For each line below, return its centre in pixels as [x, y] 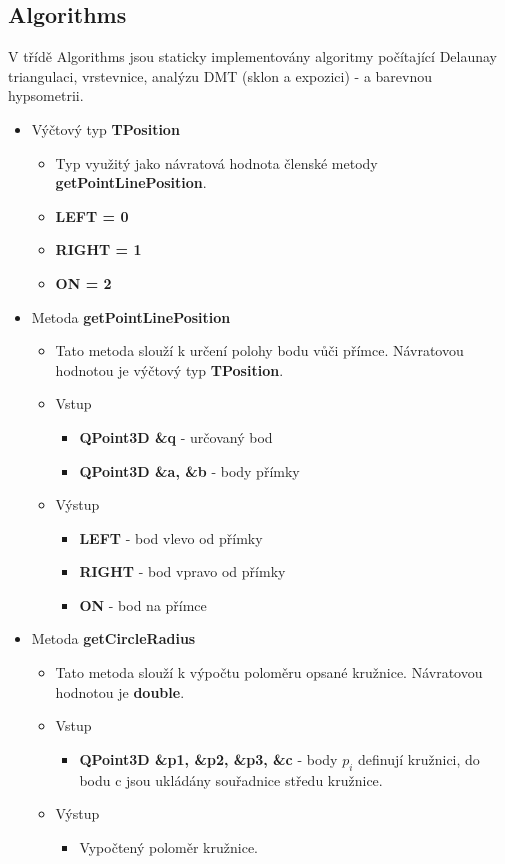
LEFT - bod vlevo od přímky [171, 537]
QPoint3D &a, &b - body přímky [189, 470]
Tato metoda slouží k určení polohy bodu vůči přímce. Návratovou [259, 350]
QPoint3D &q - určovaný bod [176, 436]
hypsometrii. [46, 95]
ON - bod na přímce [143, 604]
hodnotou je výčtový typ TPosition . [169, 369]
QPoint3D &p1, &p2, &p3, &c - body [208, 758]
